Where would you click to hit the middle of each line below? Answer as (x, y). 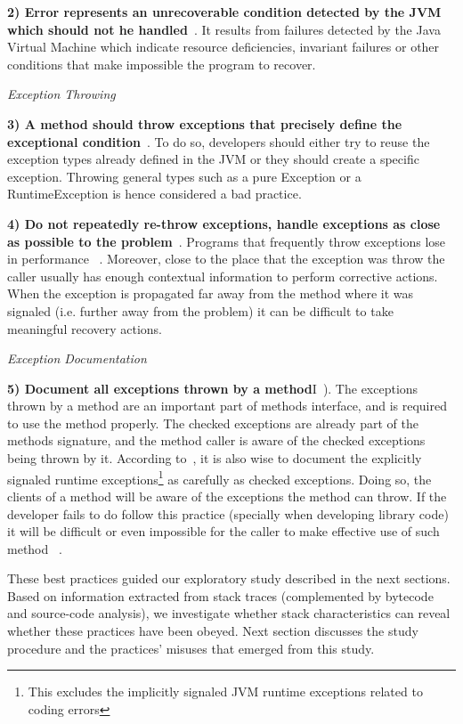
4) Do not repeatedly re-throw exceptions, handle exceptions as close (224, 223)
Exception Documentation (77, 358)
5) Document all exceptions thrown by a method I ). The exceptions (213, 388)
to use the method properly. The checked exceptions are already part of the (213, 423)
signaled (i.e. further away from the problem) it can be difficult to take (200, 310)
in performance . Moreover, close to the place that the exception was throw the (226, 259)
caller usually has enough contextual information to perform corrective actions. (223, 276)
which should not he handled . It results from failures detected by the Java (224, 29)
